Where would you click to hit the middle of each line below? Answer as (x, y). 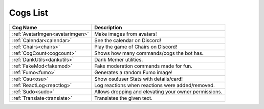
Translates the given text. (123, 98)
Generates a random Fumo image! (133, 72)
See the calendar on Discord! (128, 40)
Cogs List (29, 13)
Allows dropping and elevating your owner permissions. (158, 91)
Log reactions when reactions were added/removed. (154, 85)
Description (108, 27)
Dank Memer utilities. (119, 60)
